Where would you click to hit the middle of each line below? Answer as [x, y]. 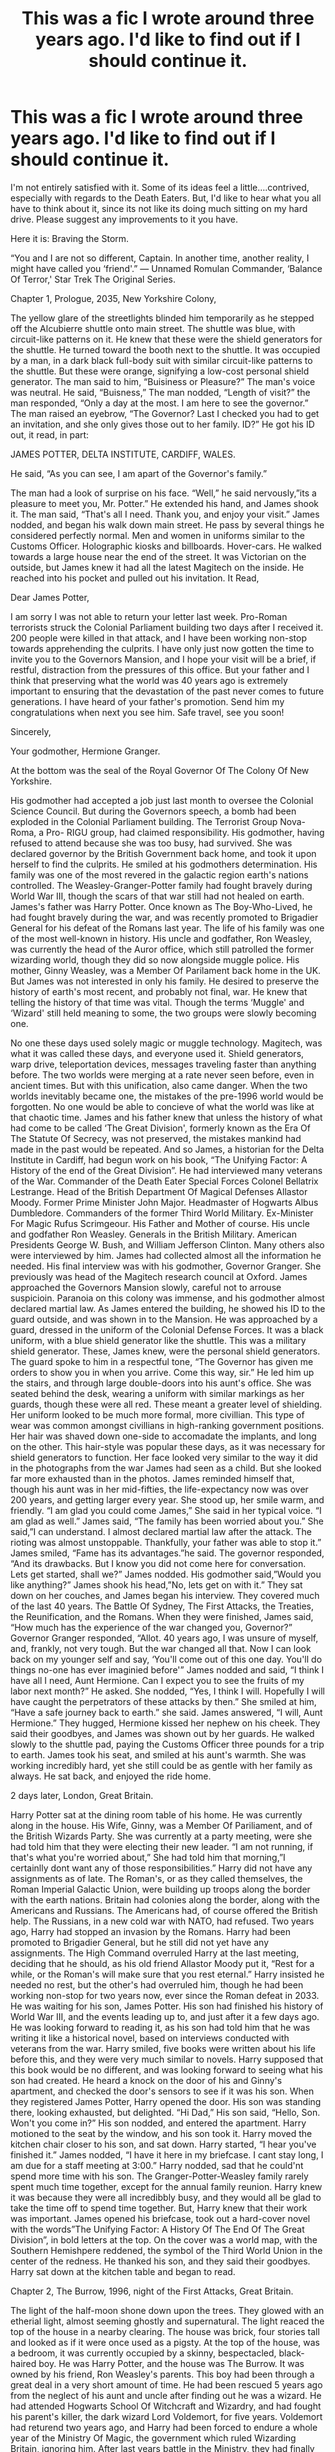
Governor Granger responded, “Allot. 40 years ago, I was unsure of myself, [164, 1638]
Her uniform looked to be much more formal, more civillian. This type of [157, 1414]
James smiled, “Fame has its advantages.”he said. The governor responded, [167, 1553]
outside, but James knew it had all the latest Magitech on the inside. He [157, 567]
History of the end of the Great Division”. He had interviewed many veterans [166, 1170]
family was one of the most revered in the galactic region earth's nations [159, 874]
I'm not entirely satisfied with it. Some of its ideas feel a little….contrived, [160, 187]
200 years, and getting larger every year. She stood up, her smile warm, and [167, 1499]
